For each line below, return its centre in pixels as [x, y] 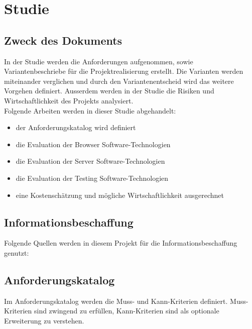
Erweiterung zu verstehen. [44, 320]
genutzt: [17, 252]
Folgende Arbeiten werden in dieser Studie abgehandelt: [90, 110]
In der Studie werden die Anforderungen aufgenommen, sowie [99, 61]
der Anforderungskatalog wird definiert [76, 127]
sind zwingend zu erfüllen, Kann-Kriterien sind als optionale [127, 311]
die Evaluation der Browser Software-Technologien [93, 144]
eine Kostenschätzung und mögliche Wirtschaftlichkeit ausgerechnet [120, 195]
